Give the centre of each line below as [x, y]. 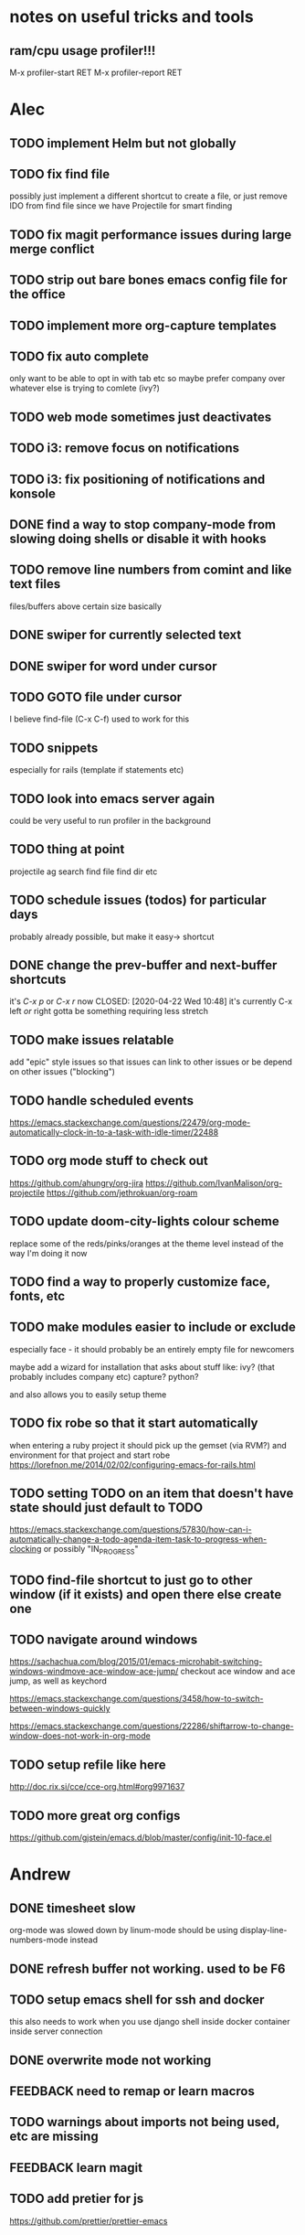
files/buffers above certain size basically [86, 606]
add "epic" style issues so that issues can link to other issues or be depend [151, 1062]
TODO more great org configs [95, 1816]
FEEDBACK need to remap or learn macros [132, 2091]
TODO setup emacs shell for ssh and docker [137, 2000]
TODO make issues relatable [92, 1040]
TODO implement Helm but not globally [123, 143]
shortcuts [38, 979]
